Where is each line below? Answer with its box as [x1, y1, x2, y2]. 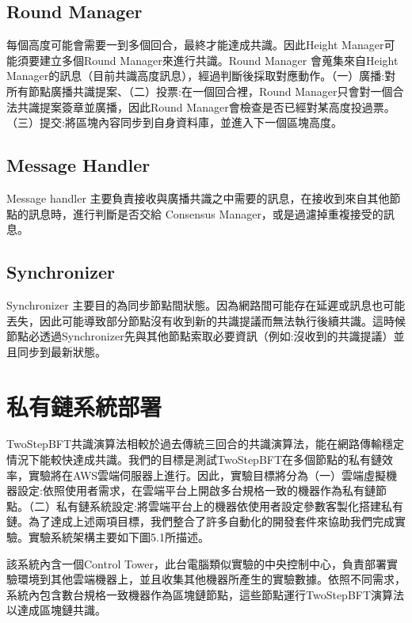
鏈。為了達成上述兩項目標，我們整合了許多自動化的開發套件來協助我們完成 [6, 513, 395, 530]
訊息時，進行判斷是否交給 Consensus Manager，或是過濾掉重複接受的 [28, 205, 383, 222]
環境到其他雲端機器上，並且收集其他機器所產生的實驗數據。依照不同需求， [17, 571, 406, 587]
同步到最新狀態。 [17, 343, 106, 359]
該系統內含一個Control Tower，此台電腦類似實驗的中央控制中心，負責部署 [6, 555, 387, 572]
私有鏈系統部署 [6, 389, 162, 422]
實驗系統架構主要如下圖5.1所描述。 [28, 529, 209, 545]
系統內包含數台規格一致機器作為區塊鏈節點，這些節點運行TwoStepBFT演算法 [6, 586, 405, 602]
